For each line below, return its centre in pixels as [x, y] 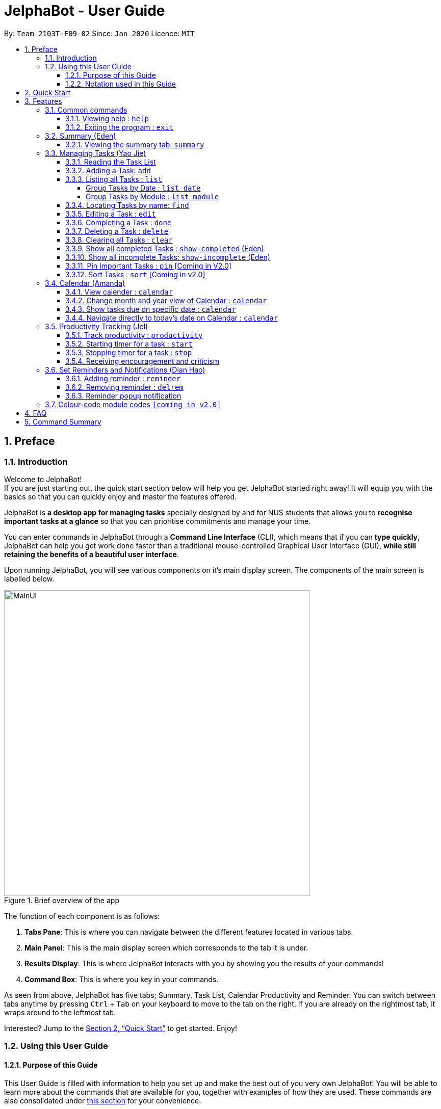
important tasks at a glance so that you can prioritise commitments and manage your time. [158, 521]
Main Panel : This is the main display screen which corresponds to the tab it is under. [166, 947]
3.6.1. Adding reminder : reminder [123, 378]
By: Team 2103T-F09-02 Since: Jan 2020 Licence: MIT [99, 33]
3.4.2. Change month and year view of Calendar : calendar [166, 300]
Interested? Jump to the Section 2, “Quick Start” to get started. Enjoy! [121, 1028]
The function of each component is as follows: [82, 916]
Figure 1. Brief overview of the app [62, 900]
